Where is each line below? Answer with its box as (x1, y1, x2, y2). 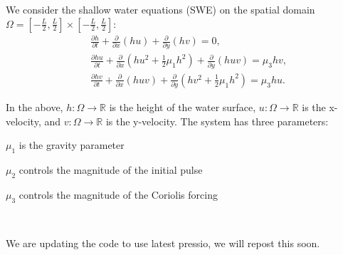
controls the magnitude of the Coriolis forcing (19, 187, 218, 202)
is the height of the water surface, (109, 100, 256, 115)
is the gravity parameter (19, 137, 125, 152)
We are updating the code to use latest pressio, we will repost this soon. (6, 236, 320, 251)
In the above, (6, 100, 63, 115)
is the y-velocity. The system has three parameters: (105, 113, 329, 128)
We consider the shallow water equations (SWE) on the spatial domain (6, 2, 315, 16)
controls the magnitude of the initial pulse (19, 162, 203, 177)
